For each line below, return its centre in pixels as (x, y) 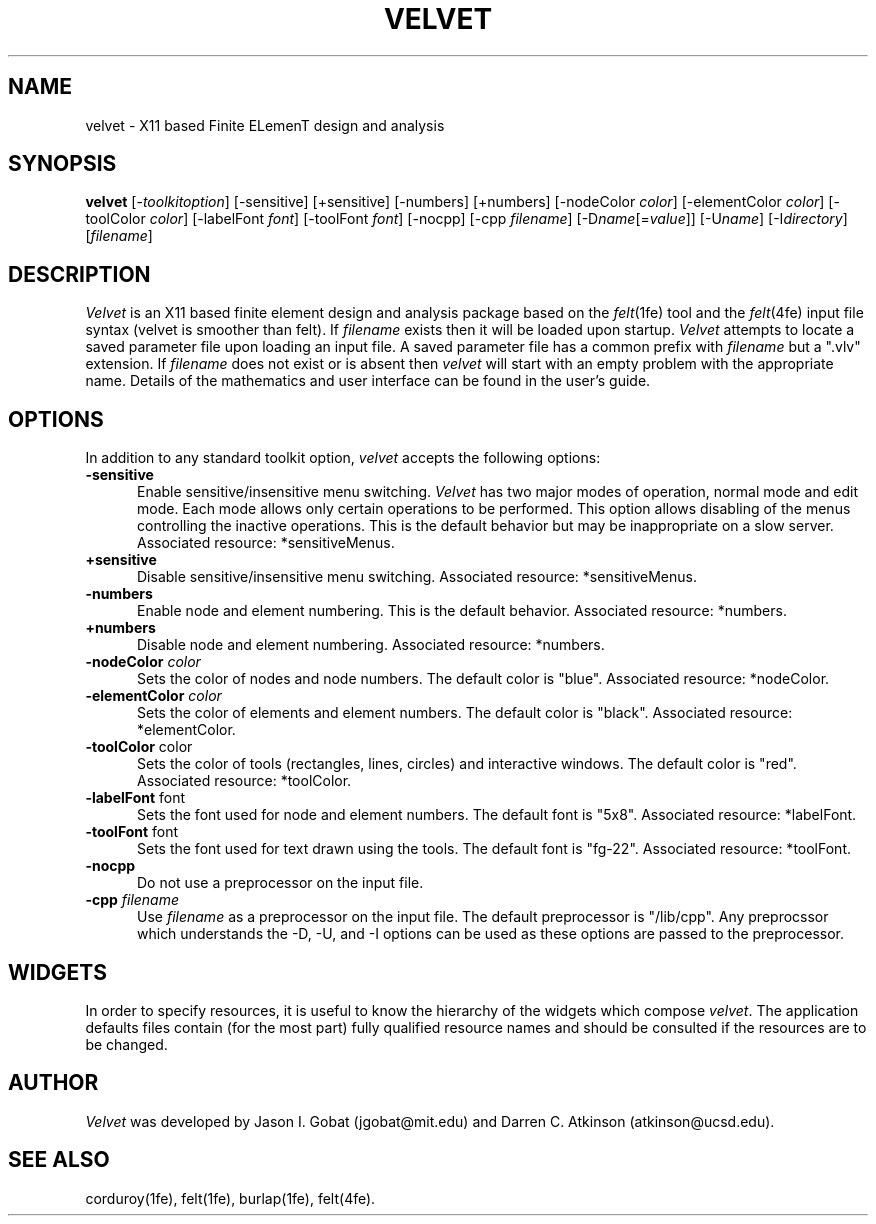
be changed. (126, 1044)
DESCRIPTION (79, 274)
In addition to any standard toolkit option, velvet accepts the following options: (343, 458)
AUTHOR (53, 1083)
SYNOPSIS (62, 164)
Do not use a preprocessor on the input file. (280, 883)
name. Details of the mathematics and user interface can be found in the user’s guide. (368, 381)
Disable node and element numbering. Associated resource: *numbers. (371, 645)
